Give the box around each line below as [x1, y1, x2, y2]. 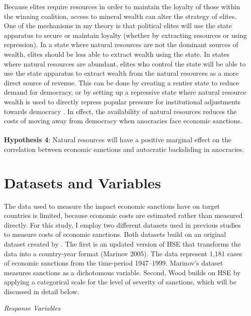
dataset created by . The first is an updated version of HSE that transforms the [4, 239, 241, 249]
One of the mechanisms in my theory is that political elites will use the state [4, 20, 232, 31]
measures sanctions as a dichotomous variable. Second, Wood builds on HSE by [4, 267, 241, 277]
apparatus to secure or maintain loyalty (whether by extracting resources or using [4, 30, 247, 40]
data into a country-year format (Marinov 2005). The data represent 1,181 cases [4, 248, 242, 258]
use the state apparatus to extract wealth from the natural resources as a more [4, 68, 239, 78]
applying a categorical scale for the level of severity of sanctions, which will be [4, 277, 236, 287]
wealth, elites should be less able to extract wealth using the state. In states [4, 49, 230, 59]
